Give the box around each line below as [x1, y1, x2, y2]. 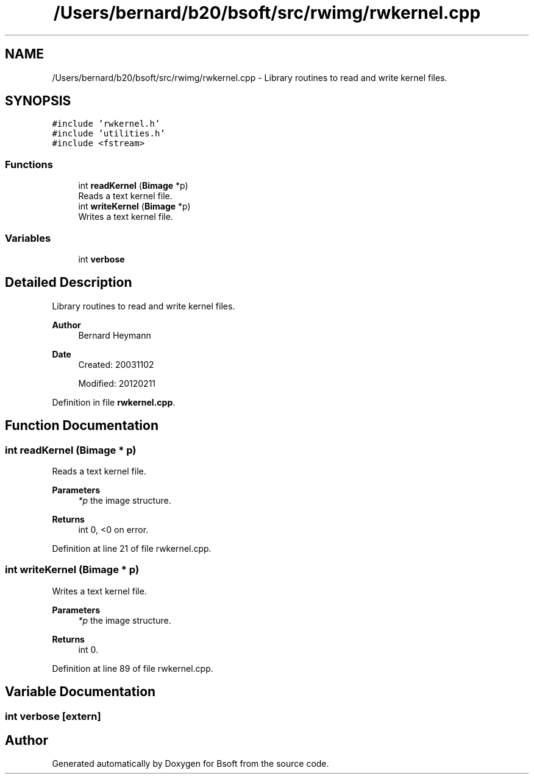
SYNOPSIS [5, 93, 71, 109]
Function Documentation [5, 418, 158, 434]
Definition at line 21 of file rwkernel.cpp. [52, 543, 212, 554]
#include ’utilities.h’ [52, 129, 165, 139]
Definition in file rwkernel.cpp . [52, 397, 176, 407]
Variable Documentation [5, 684, 156, 700]
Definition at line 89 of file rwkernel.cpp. [52, 663, 213, 674]
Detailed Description [5, 275, 132, 291]
